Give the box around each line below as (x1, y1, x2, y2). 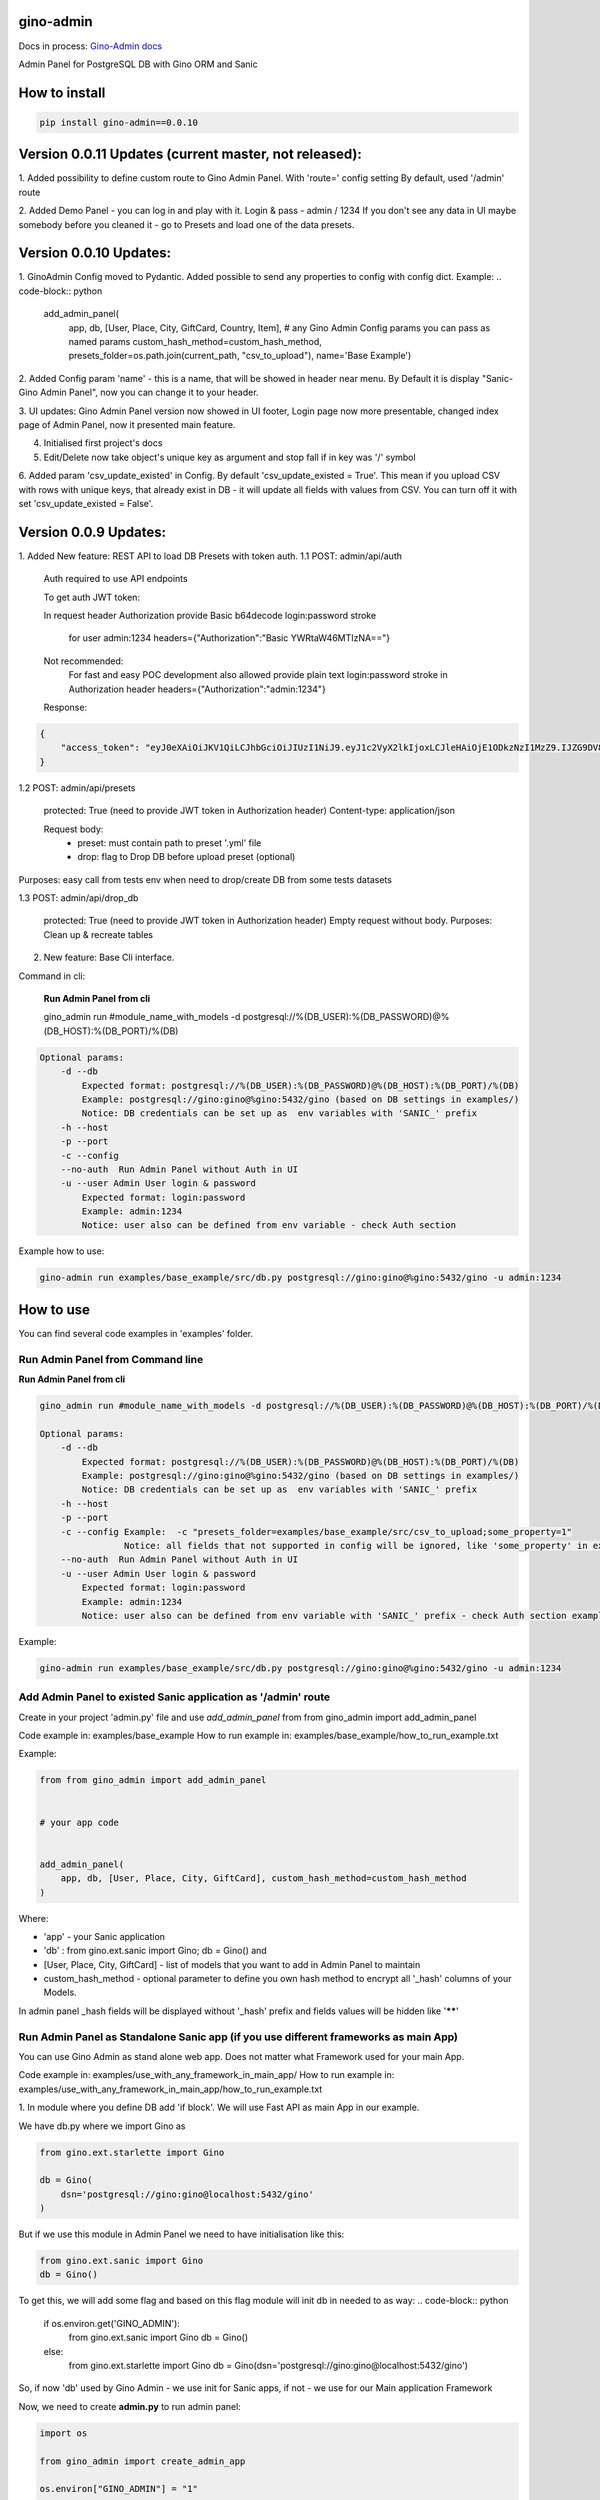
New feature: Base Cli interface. (43, 951, 175, 964)
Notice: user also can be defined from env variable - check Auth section (81, 1220, 457, 1231)
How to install (18, 84, 106, 101)
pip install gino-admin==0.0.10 (39, 116, 199, 128)
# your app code (39, 1816, 120, 1828)
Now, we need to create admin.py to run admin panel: (18, 2400, 242, 2412)
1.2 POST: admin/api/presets (18, 781, 136, 794)
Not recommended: (43, 655, 124, 667)
